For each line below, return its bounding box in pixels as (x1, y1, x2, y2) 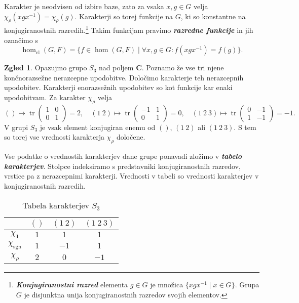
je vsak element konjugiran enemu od (40, 121, 156, 132)
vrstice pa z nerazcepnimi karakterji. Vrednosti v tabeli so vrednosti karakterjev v (4, 170, 259, 181)
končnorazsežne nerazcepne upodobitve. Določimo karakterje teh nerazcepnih (4, 72, 244, 82)
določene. (116, 132, 145, 142)
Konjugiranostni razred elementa (16, 279, 128, 290)
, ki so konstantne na (180, 11, 246, 21)
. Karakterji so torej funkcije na (74, 11, 173, 21)
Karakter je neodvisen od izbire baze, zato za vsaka (4, 1, 164, 11)
